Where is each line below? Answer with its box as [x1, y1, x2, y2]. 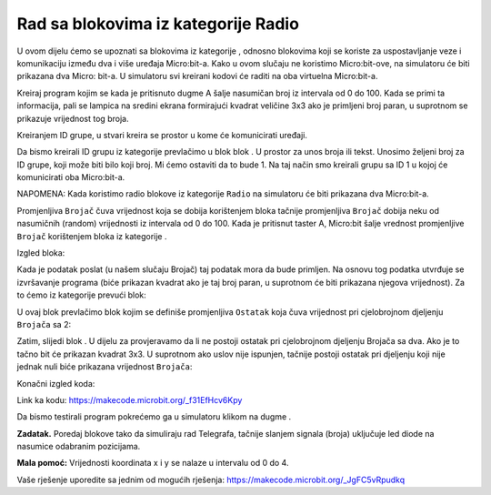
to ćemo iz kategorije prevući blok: [16, 289, 147, 300]
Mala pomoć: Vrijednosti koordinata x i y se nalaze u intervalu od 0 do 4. [16, 458, 289, 469]
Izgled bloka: [16, 247, 65, 258]
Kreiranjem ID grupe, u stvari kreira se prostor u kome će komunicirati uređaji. [16, 129, 308, 140]
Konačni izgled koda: [16, 378, 95, 389]
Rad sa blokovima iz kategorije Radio [16, 14, 300, 34]
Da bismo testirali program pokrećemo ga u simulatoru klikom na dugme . [16, 411, 292, 422]
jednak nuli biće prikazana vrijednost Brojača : [16, 361, 193, 372]
